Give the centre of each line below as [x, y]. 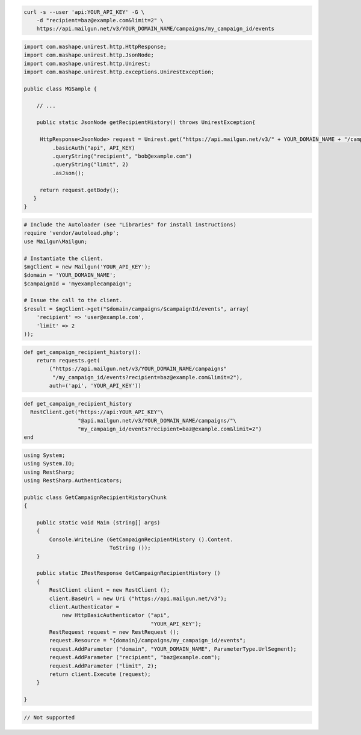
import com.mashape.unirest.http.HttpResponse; [95, 46]
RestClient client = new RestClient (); [110, 590]
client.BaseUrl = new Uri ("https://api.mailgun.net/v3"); [138, 598]
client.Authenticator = [84, 607]
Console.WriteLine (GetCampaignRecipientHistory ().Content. [141, 539]
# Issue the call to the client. [73, 300]
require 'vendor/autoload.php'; [72, 233]
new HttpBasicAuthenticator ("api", [116, 615]
